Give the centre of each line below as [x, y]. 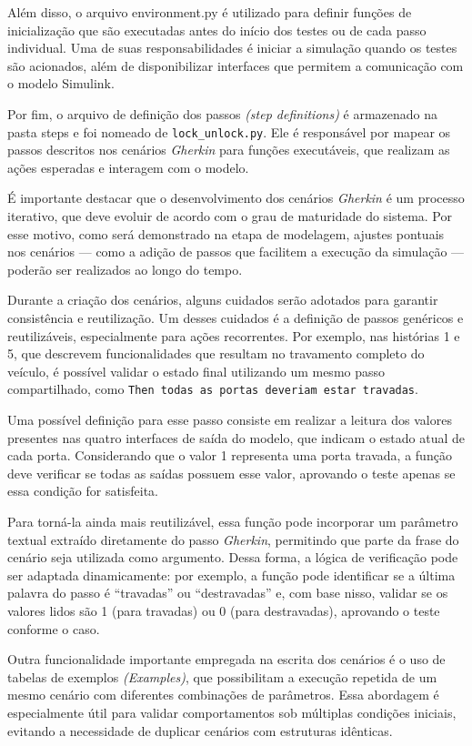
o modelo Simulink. [61, 83]
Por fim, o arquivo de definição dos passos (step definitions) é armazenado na [223, 113]
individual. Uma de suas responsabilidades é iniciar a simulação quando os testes [232, 48]
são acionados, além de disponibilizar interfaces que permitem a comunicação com [236, 65]
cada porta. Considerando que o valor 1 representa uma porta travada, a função [230, 455]
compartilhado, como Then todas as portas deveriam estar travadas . [213, 389]
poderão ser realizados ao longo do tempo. [125, 269]
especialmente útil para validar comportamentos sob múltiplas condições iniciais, [232, 712]
